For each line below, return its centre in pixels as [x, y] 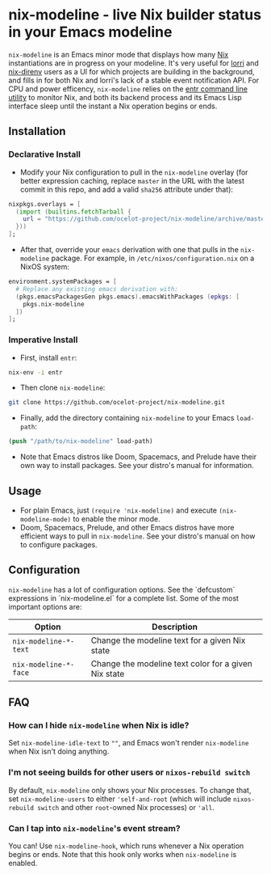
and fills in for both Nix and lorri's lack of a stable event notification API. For [134, 80]
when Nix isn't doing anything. [59, 752]
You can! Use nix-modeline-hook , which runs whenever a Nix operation [126, 846]
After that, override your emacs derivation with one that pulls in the [129, 249]
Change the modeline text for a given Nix [168, 640]
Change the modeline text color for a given [171, 663]
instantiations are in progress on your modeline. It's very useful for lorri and [134, 63]
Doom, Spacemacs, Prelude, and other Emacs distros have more [127, 527]
